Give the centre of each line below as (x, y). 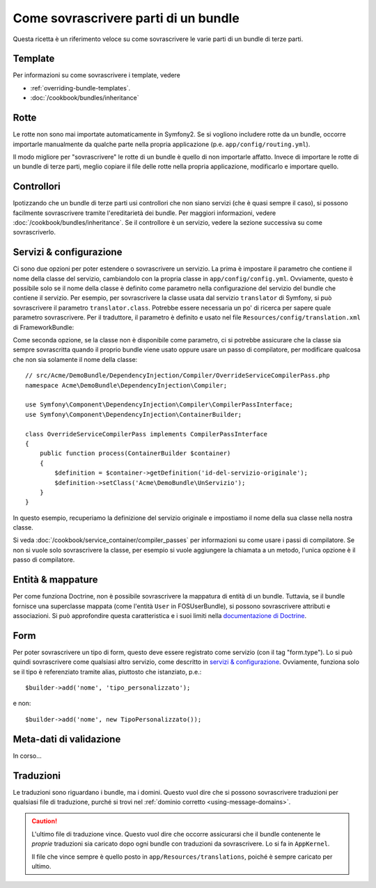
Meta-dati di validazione (67, 739)
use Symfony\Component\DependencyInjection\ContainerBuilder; (134, 414)
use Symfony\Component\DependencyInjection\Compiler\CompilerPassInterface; (159, 405)
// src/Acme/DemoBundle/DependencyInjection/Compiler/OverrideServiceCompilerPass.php (178, 375)
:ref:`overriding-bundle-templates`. (80, 88)
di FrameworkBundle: (44, 327)
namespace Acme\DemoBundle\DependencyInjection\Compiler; (126, 385)
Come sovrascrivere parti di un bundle (126, 18)
